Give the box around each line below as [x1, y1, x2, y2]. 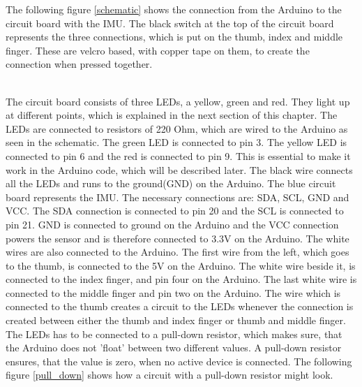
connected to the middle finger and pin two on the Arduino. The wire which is [6, 285, 341, 300]
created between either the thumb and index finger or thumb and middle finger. [6, 313, 346, 328]
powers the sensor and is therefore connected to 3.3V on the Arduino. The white [6, 231, 349, 245]
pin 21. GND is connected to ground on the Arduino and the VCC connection [6, 217, 339, 231]
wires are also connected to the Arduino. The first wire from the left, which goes [6, 244, 349, 259]
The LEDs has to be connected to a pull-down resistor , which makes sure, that [6, 326, 342, 341]
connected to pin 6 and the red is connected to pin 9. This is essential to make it [6, 148, 351, 163]
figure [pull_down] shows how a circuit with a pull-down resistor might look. [6, 367, 333, 382]
